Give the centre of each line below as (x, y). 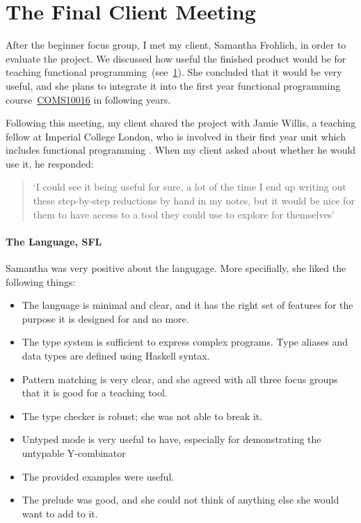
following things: (41, 281)
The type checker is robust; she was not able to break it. (142, 416)
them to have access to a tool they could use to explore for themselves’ (184, 214)
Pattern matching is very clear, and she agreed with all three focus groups (180, 379)
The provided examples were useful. (98, 476)
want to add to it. (60, 513)
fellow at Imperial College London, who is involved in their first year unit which (176, 136)
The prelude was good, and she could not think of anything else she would (180, 500)
